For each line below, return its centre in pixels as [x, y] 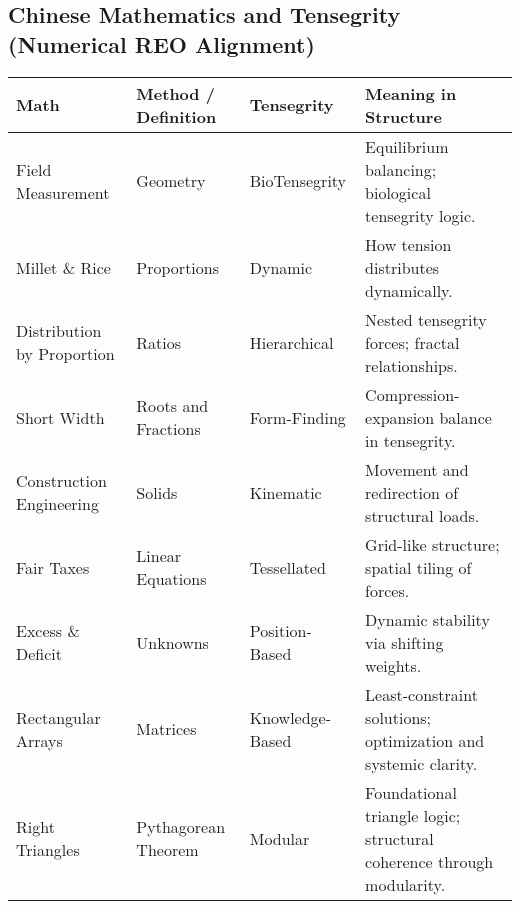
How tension [408, 244]
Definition [176, 116]
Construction [61, 481]
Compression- [412, 394]
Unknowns [172, 642]
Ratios [159, 342]
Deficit [39, 654]
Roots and [172, 406]
